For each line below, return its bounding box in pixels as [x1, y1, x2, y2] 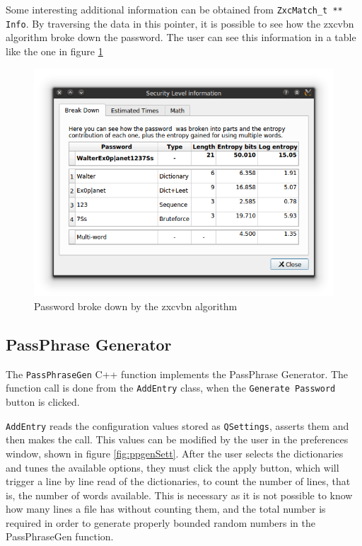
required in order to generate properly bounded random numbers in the [6, 515, 315, 530]
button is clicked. [6, 394, 80, 409]
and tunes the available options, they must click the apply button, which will [6, 460, 339, 474]
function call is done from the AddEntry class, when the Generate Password [6, 380, 336, 395]
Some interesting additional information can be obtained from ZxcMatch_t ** [6, 2, 343, 16]
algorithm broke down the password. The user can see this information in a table [6, 30, 356, 45]
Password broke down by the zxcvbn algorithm [34, 298, 238, 313]
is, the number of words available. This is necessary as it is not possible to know [6, 487, 353, 502]
